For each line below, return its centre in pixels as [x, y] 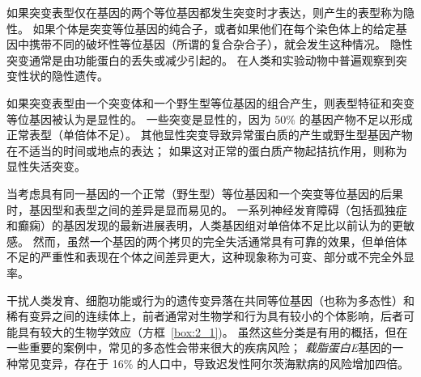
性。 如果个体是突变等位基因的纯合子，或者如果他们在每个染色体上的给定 [201, 28]
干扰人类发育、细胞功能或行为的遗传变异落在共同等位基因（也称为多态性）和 [210, 300]
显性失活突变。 [46, 166]
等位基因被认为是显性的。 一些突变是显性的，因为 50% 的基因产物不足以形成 [210, 119]
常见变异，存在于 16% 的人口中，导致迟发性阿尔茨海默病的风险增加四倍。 [213, 363]
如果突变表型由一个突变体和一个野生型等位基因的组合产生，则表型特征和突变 [210, 102]
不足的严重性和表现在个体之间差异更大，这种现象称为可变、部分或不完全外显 [210, 257]
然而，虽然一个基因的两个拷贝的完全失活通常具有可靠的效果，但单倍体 [220, 241]
